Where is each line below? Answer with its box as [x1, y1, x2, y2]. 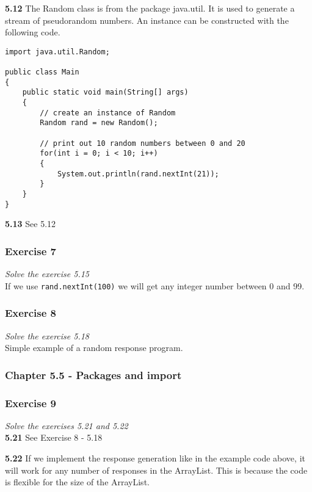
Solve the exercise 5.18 [5, 329, 89, 342]
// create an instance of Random [40, 108, 176, 117]
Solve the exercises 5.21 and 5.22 [5, 419, 128, 432]
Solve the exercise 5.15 [5, 267, 89, 280]
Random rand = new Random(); [40, 118, 158, 128]
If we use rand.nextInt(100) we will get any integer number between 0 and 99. [5, 279, 305, 292]
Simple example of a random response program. [5, 341, 183, 354]
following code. [5, 26, 60, 38]
